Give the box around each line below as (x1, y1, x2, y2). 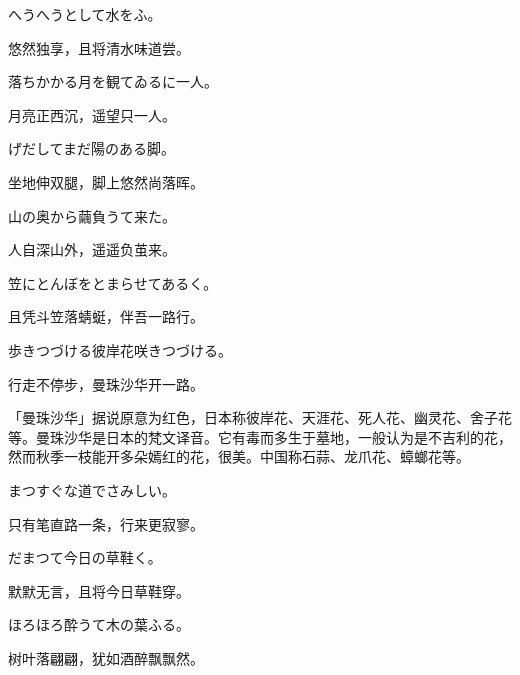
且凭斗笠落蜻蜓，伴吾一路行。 (8, 306, 204, 327)
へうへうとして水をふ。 (8, 4, 162, 24)
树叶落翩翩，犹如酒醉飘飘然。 (8, 647, 204, 668)
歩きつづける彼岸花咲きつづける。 (8, 339, 232, 360)
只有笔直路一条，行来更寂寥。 (8, 513, 204, 534)
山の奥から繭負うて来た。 (8, 205, 176, 226)
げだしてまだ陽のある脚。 (8, 138, 175, 159)
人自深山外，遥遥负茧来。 (8, 239, 176, 260)
